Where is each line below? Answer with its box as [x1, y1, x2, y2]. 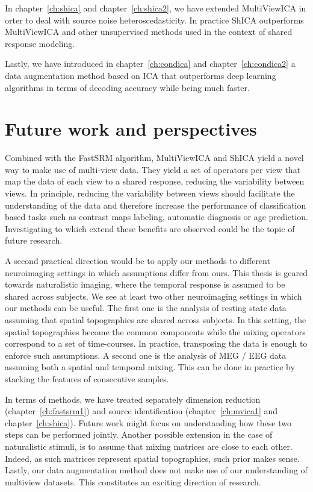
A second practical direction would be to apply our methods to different [5, 254, 270, 267]
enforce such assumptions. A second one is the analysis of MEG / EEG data [5, 348, 287, 361]
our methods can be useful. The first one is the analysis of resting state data [5, 301, 287, 314]
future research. [5, 234, 63, 247]
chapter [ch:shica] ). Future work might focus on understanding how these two [5, 416, 291, 429]
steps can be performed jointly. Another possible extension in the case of [5, 428, 273, 441]
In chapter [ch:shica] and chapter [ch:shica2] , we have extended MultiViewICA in [5, 2, 306, 14]
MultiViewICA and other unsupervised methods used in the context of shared [5, 25, 293, 38]
